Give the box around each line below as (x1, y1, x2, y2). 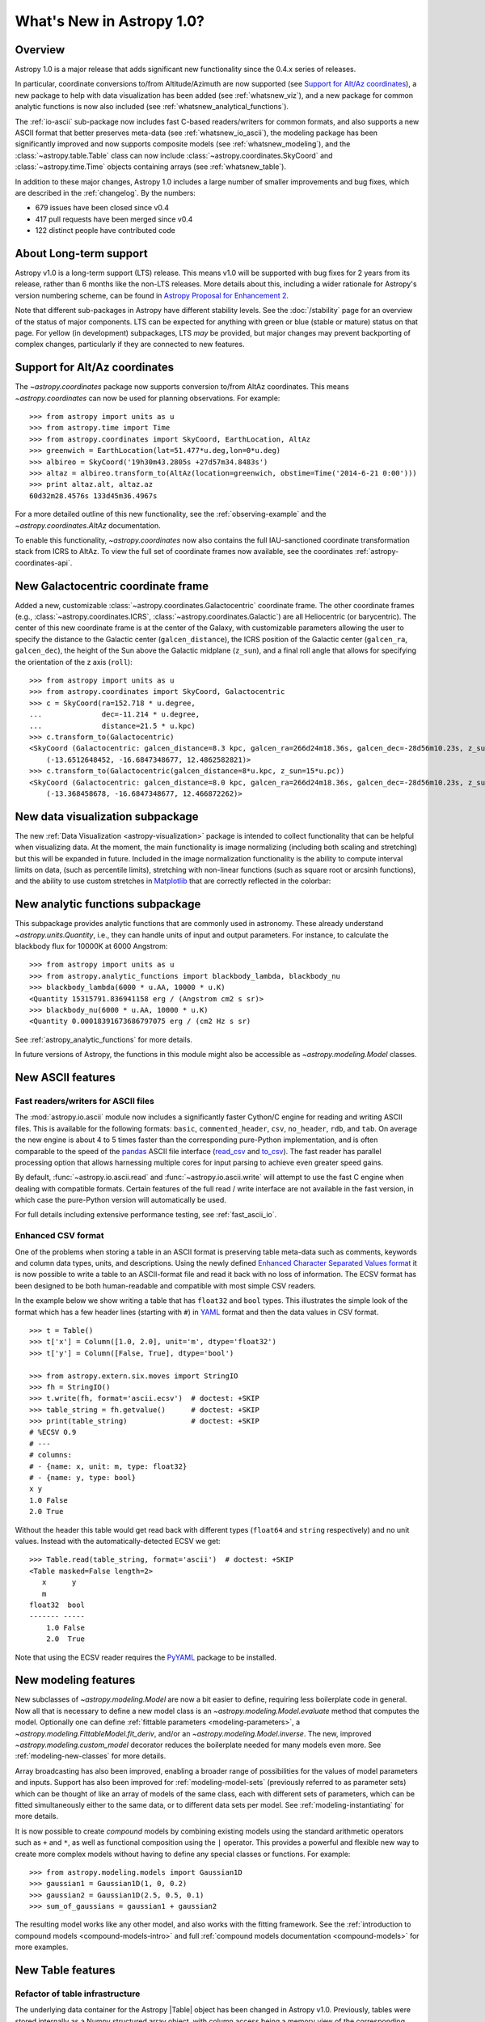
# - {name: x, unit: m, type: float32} (29, 1462, 188, 1471)
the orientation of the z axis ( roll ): (15, 657, 133, 666)
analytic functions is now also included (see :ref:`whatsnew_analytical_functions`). (15, 102, 289, 112)
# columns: (29, 1450, 73, 1460)
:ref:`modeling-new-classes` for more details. (15, 1751, 167, 1761)
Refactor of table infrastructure (15, 1988, 141, 1999)
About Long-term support (15, 247, 149, 260)
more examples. (15, 1942, 69, 1952)
